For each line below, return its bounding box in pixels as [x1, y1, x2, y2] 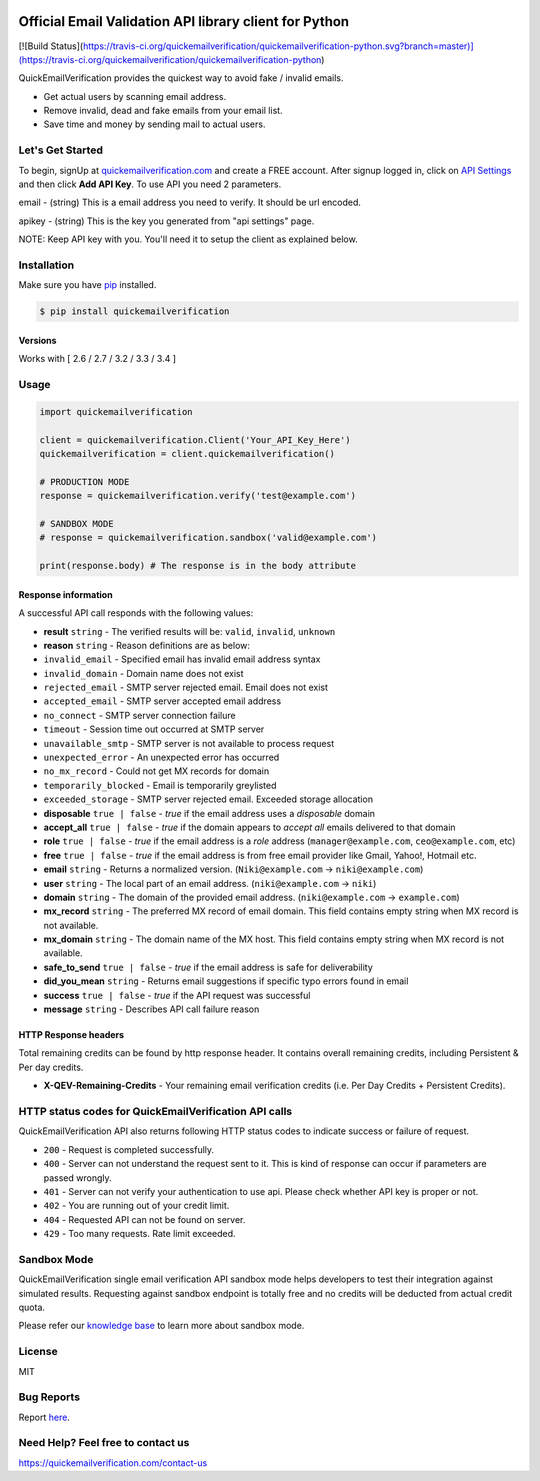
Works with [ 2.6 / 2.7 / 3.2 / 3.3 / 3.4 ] [18, 353, 177, 365]
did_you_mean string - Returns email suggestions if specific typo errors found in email [43, 975, 409, 987]
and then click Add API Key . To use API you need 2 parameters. [18, 178, 282, 190]
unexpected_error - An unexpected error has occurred [43, 751, 280, 764]
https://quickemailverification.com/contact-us [18, 1456, 208, 1469]
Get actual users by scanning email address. [43, 90, 227, 102]
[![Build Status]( [18, 40, 84, 52]
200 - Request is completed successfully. [43, 1143, 215, 1155]
